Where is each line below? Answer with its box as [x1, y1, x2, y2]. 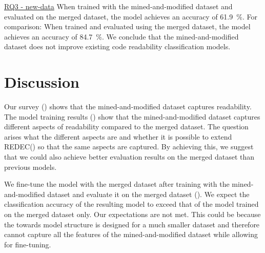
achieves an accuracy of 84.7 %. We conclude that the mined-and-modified [4, 31, 239, 42]
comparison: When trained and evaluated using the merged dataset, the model [4, 21, 251, 32]
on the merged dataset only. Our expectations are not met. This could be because [4, 209, 261, 220]
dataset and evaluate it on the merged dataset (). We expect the [47, 188, 250, 199]
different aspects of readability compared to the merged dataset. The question [4, 121, 249, 132]
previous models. [4, 161, 57, 172]
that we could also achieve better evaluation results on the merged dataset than [4, 151, 255, 162]
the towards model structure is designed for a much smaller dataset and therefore [4, 219, 260, 229]
